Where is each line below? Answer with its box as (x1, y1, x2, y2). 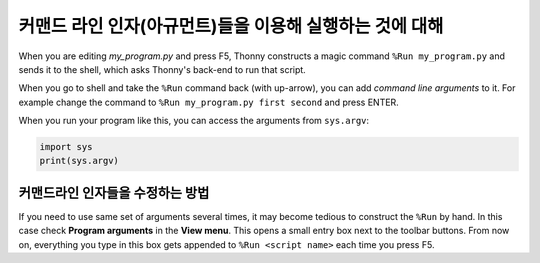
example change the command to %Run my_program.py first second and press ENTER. (18, 96, 399, 108)
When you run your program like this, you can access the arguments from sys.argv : (18, 115, 370, 127)
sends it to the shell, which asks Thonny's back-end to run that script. (18, 63, 307, 75)
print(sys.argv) (39, 155, 120, 167)
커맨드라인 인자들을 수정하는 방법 (18, 184, 210, 201)
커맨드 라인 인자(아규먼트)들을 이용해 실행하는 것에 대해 (18, 15, 444, 37)
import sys (39, 141, 93, 153)
